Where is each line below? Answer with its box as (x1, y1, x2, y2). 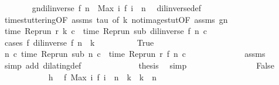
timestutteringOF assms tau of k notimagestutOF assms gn (4, 13, 228, 25)
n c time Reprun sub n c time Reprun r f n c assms (4, 47, 266, 60)
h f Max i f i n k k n (48, 70, 157, 83)
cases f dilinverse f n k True (4, 36, 154, 48)
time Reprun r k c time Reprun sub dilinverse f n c (4, 25, 207, 37)
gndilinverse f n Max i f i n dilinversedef (32, 2, 202, 13)
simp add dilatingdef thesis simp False (4, 59, 274, 71)
